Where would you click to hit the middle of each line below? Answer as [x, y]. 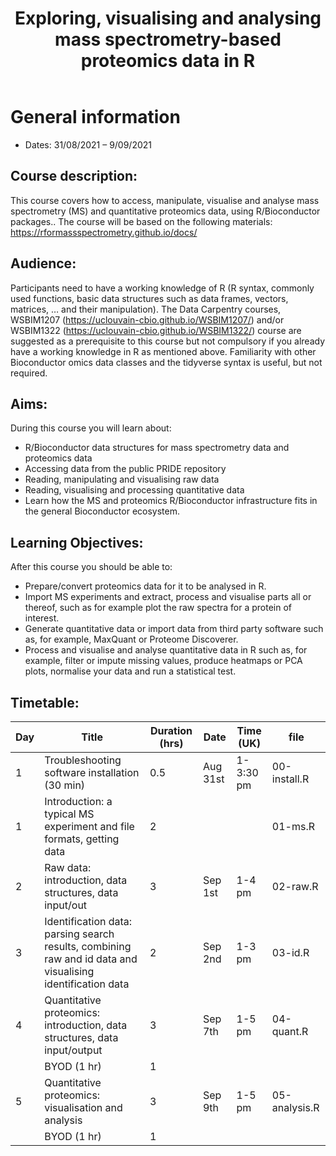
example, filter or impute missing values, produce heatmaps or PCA [163, 661]
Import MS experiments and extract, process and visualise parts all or [168, 597]
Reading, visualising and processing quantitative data [134, 490]
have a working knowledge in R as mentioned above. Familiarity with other [163, 351]
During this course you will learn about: [91, 428]
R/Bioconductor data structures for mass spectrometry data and [157, 448]
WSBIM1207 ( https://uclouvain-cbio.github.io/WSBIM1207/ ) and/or [147, 319]
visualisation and [83, 1107]
